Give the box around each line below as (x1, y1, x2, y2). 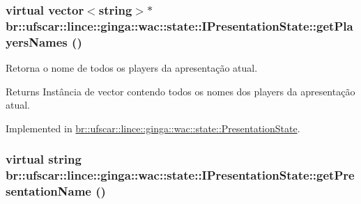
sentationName (6, 182, 91, 200)
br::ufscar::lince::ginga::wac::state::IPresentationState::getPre (6, 166, 355, 184)
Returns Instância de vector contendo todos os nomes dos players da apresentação (6, 84, 355, 98)
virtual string (6, 150, 82, 168)
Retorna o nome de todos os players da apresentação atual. (6, 61, 258, 75)
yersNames (6, 33, 68, 50)
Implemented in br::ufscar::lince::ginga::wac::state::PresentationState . (6, 120, 300, 135)
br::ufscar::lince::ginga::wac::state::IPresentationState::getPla (6, 17, 353, 34)
